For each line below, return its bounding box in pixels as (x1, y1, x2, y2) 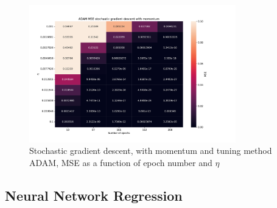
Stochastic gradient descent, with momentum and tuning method (29, 144, 272, 157)
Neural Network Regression (5, 186, 183, 205)
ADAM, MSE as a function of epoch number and (29, 156, 212, 169)
